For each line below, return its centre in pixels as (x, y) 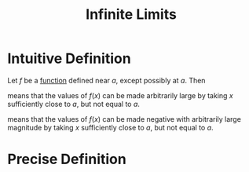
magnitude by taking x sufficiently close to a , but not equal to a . (110, 127)
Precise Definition (67, 159)
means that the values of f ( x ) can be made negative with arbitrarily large (124, 119)
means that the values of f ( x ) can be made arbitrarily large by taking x (120, 95)
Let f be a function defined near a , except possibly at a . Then (106, 80)
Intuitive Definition (69, 59)
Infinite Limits (131, 15)
